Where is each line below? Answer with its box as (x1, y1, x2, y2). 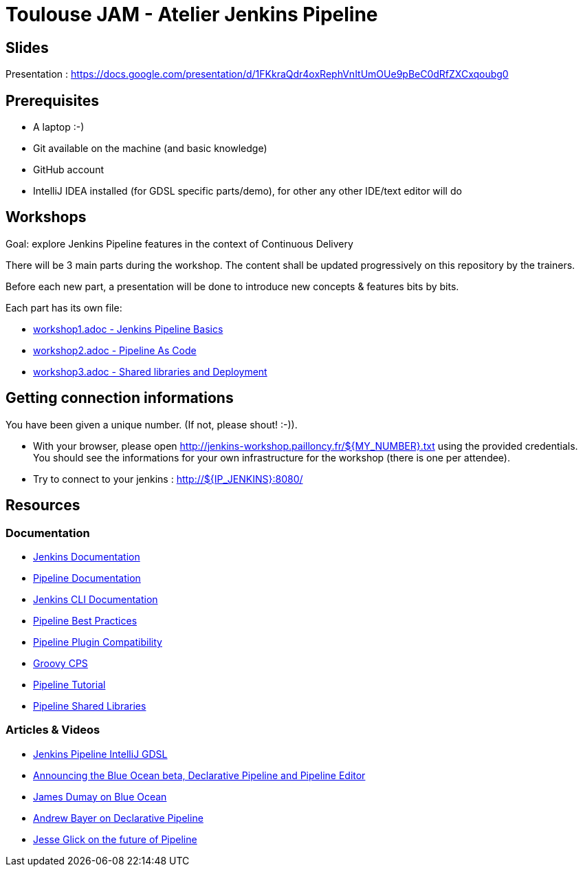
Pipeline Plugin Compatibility (33, 635, 162, 648)
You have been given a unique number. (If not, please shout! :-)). (5, 418, 298, 430)
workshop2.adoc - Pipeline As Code (33, 344, 197, 356)
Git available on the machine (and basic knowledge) (33, 142, 267, 155)
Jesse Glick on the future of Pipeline (33, 833, 197, 845)
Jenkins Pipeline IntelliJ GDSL (33, 748, 168, 760)
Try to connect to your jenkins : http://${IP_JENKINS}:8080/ (33, 472, 303, 485)
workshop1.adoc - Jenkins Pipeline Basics (33, 323, 223, 335)
